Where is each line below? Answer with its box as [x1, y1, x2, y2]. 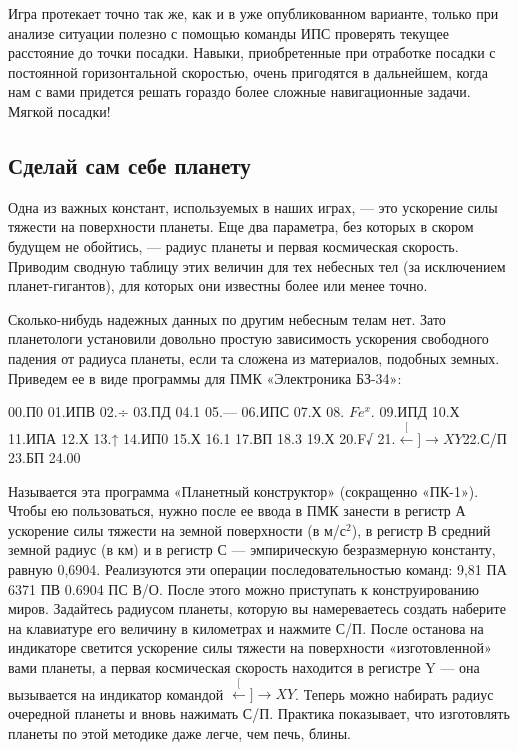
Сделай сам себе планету [8, 149, 251, 180]
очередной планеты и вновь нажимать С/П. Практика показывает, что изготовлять [8, 703, 510, 724]
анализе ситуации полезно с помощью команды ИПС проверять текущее [8, 22, 450, 43]
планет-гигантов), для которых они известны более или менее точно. [8, 275, 428, 296]
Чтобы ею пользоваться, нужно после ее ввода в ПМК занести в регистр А [8, 500, 466, 521]
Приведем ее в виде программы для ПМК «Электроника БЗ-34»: [8, 367, 402, 388]
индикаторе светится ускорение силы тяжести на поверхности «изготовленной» [8, 637, 492, 658]
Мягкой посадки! [8, 100, 111, 121]
